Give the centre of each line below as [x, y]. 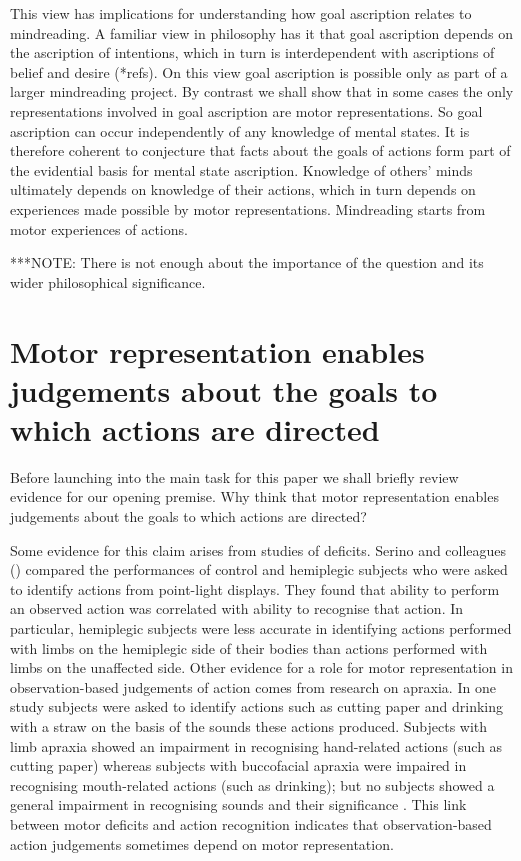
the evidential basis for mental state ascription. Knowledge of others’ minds [241, 169]
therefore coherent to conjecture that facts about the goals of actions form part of [260, 150]
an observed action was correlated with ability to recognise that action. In [237, 608]
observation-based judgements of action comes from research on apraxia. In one [253, 686]
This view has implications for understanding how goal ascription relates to [241, 13]
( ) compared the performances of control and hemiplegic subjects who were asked [259, 569]
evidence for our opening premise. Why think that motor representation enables [254, 496]
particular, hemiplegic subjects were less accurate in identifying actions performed [261, 627]
